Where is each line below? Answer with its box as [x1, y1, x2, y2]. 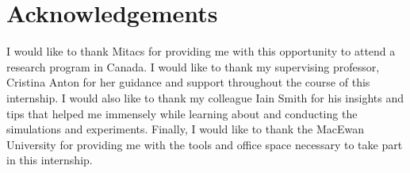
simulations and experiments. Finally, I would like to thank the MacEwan [6, 121, 365, 137]
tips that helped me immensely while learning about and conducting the [6, 105, 358, 121]
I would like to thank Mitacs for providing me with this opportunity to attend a [6, 43, 396, 60]
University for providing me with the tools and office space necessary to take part [6, 136, 403, 152]
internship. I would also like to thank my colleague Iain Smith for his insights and [6, 89, 404, 106]
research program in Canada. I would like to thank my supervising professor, [6, 58, 380, 75]
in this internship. [6, 152, 93, 168]
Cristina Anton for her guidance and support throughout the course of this [6, 74, 370, 90]
